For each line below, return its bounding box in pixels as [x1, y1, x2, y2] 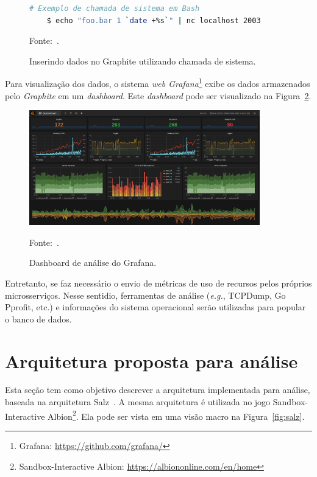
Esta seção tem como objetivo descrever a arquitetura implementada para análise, [5, 383, 310, 396]
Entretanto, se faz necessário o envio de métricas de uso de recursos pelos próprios [5, 276, 312, 289]
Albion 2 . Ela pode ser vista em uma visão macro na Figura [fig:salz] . [48, 408, 305, 422]
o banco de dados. [5, 312, 72, 325]
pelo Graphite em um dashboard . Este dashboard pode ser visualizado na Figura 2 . [5, 89, 312, 102]
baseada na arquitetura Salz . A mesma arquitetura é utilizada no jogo [5, 395, 271, 408]
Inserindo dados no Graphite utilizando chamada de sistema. [29, 54, 256, 67]
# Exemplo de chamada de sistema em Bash [29, 4, 200, 13]
